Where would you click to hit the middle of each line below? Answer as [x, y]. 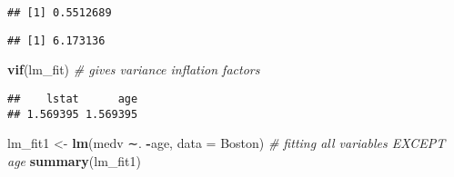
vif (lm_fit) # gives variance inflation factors [134, 69]
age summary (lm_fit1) [74, 160]
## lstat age [73, 98]
